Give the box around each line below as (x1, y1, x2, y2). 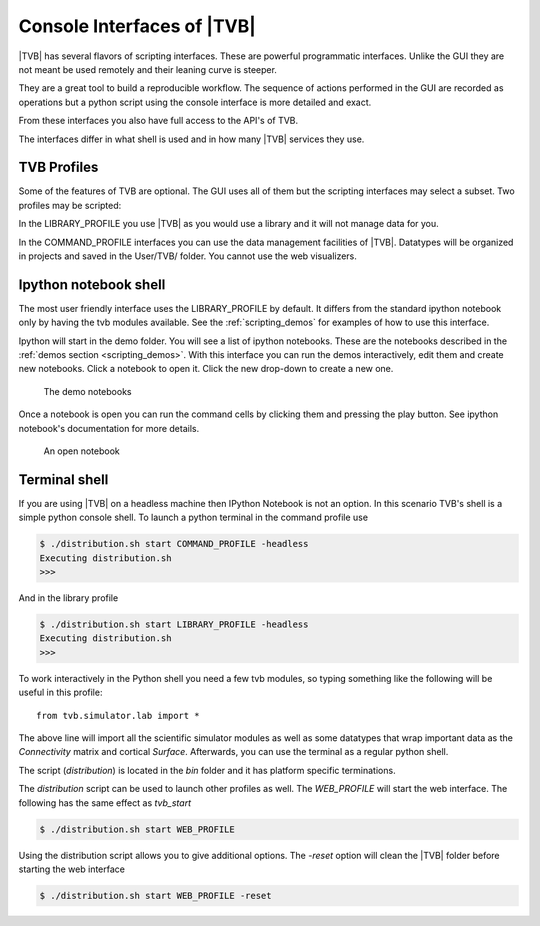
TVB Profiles (18, 159, 99, 176)
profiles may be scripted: (18, 199, 122, 211)
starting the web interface (18, 863, 125, 875)
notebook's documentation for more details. (18, 422, 200, 434)
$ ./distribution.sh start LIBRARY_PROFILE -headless (39, 619, 309, 630)
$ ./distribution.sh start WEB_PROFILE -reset (39, 890, 272, 901)
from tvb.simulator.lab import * (36, 710, 200, 721)
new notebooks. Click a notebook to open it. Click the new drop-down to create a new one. (18, 363, 394, 375)
